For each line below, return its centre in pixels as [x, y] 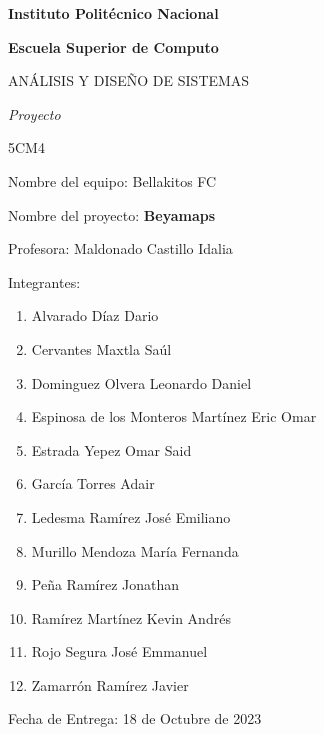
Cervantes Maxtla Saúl [101, 348]
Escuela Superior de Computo [113, 46]
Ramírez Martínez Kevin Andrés [131, 617]
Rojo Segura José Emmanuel [119, 651]
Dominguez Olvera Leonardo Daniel [141, 382]
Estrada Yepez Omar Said [111, 449]
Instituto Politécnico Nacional [113, 13]
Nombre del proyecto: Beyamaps [112, 214]
